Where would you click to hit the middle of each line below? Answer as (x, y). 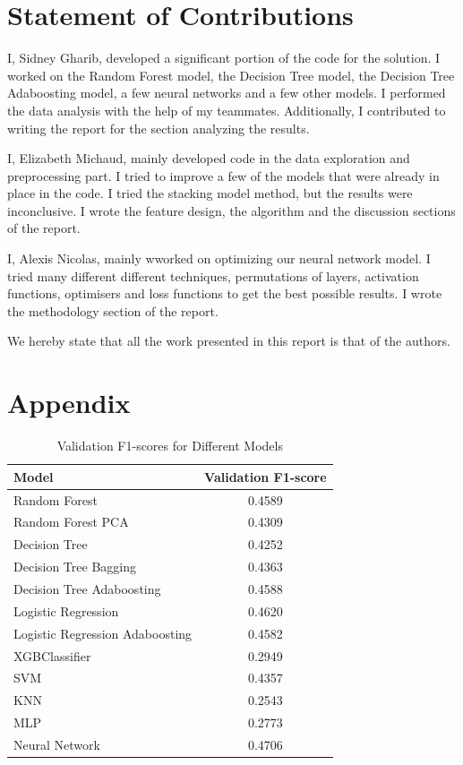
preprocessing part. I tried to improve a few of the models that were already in (223, 175)
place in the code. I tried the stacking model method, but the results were (210, 193)
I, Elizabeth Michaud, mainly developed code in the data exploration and (209, 158)
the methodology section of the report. (113, 310)
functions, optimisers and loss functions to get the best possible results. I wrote (225, 293)
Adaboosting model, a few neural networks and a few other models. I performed (227, 93)
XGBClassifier (52, 655)
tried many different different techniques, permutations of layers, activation (213, 275)
